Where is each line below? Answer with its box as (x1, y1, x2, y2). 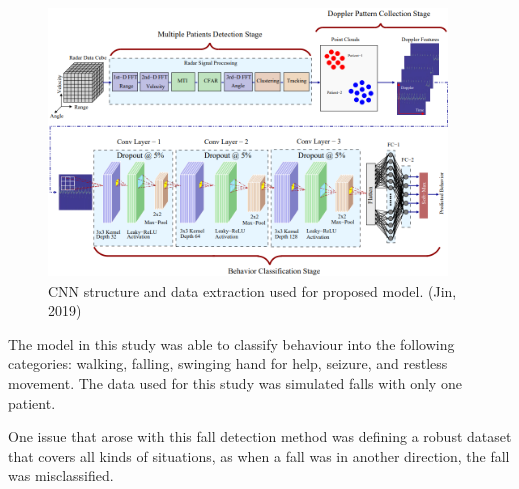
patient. (8, 392, 56, 413)
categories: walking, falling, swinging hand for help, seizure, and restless (8, 353, 448, 374)
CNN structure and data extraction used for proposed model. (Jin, (48, 280, 457, 301)
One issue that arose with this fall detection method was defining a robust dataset (8, 426, 512, 447)
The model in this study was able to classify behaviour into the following (8, 333, 455, 354)
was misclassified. (8, 465, 114, 486)
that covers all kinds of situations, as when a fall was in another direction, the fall (8, 445, 510, 466)
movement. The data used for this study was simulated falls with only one (8, 372, 462, 393)
